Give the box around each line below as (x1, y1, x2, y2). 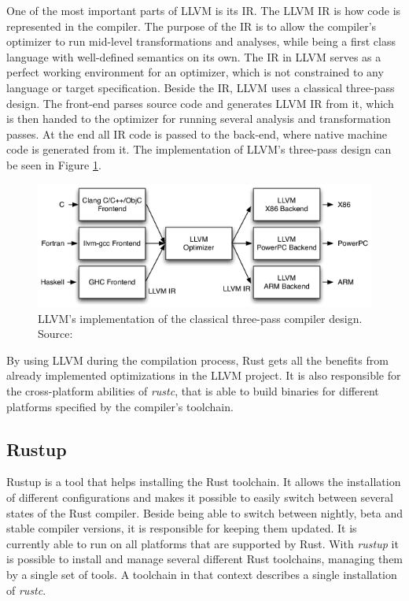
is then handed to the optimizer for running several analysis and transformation (6, 110, 391, 127)
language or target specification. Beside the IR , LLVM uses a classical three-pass (6, 79, 395, 95)
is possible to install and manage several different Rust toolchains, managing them (6, 551, 403, 567)
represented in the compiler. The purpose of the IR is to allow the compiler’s (6, 17, 377, 34)
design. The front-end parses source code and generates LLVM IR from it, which (6, 95, 394, 111)
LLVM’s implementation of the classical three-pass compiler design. (38, 310, 363, 326)
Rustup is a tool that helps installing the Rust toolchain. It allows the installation (6, 473, 401, 490)
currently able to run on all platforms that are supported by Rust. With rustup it (6, 535, 399, 551)
